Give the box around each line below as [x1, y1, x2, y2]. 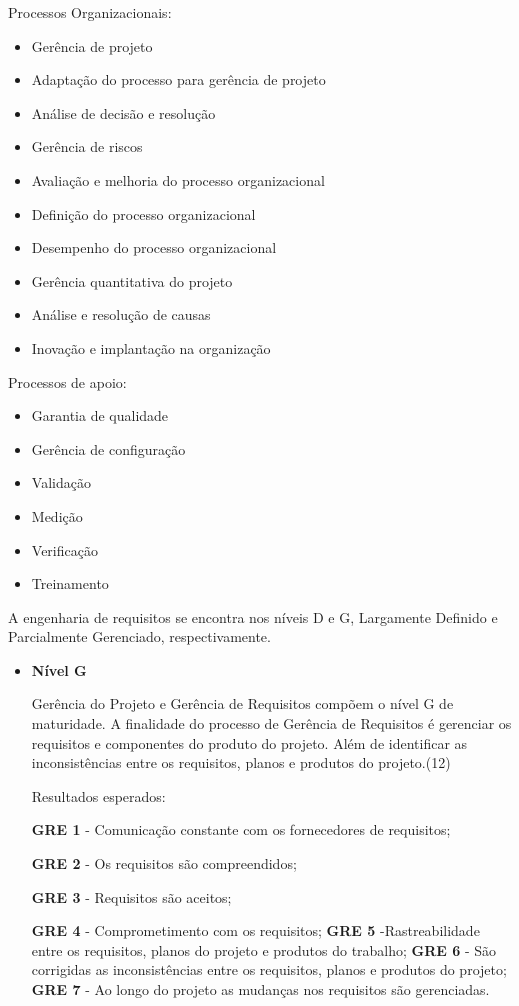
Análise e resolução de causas [31, 304, 211, 325]
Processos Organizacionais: [8, 2, 172, 22]
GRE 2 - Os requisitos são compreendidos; [31, 853, 297, 874]
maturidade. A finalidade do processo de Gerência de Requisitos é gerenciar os [31, 713, 512, 734]
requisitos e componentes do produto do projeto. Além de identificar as [31, 732, 468, 753]
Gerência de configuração [31, 438, 186, 459]
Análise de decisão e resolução [31, 102, 216, 123]
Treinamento [31, 573, 109, 594]
